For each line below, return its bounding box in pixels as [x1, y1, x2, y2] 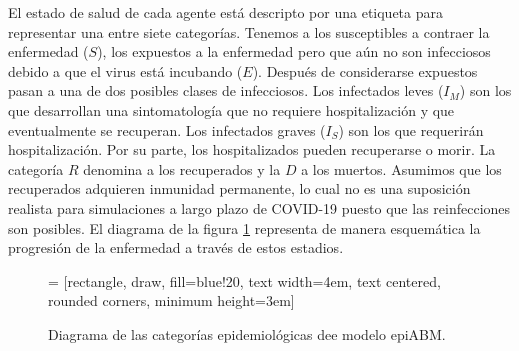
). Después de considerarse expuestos [252, 60, 478, 81]
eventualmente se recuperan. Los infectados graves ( [8, 119, 326, 140]
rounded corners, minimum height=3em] [48, 290, 295, 311]
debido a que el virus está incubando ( [8, 60, 243, 81]
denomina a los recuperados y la [83, 158, 281, 179]
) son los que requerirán [338, 119, 484, 140]
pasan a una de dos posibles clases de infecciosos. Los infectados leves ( [8, 80, 444, 101]
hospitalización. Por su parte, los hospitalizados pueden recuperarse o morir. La [8, 139, 496, 160]
